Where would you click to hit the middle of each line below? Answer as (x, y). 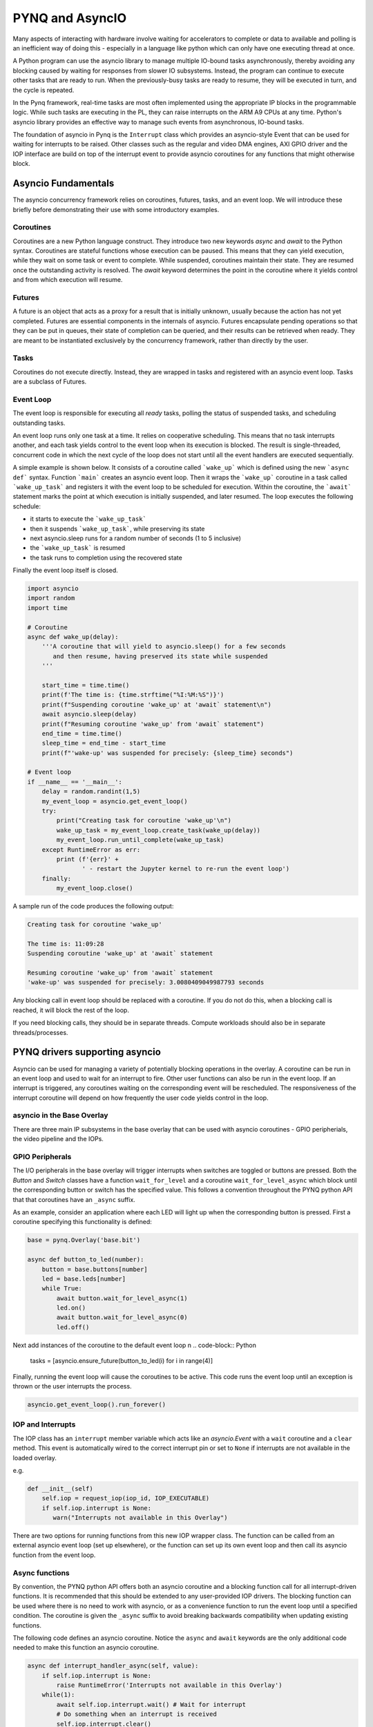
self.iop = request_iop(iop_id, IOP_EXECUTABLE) (126, 1498)
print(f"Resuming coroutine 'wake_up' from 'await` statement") (153, 724)
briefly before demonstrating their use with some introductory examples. (116, 209)
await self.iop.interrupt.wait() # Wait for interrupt (151, 1704)
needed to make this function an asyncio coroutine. (86, 1648)
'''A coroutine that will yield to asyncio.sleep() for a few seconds (164, 647)
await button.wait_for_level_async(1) (122, 1298)
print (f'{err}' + (87, 859)
